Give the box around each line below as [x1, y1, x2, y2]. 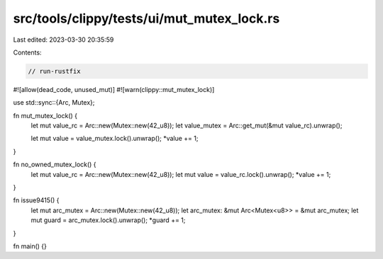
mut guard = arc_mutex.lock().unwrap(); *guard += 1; [30, 216, 186, 224]
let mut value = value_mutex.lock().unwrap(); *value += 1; [30, 134, 199, 143]
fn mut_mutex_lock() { [13, 111, 78, 120]
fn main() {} [13, 241, 48, 251]
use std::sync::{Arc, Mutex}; [13, 98, 95, 107]
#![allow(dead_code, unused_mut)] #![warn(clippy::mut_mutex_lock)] [13, 85, 215, 93]
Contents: [13, 48, 42, 57]
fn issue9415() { [13, 196, 60, 205]
